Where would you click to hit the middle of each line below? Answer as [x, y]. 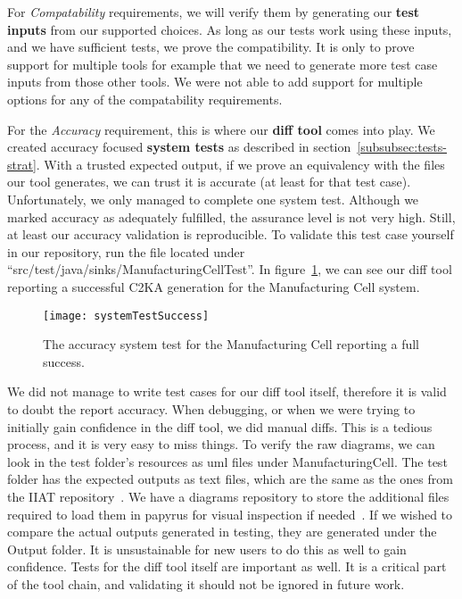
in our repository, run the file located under [126, 251]
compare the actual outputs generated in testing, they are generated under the [222, 532]
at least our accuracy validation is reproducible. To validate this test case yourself [231, 234]
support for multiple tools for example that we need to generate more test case [223, 64]
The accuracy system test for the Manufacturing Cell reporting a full [231, 344]
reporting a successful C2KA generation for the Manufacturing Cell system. [214, 286]
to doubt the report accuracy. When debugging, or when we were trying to [211, 408]
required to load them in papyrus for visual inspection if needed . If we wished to [230, 514]
